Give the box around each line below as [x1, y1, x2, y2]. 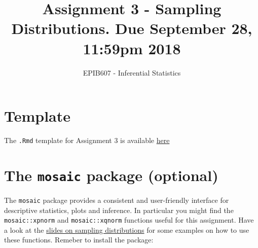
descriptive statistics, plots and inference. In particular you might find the [4, 204, 234, 215]
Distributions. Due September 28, [11, 18, 252, 39]
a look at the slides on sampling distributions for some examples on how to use [4, 224, 249, 235]
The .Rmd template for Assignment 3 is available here [4, 135, 170, 146]
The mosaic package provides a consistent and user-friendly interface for [4, 194, 229, 205]
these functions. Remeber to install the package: [4, 234, 154, 245]
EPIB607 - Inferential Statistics [83, 67, 181, 78]
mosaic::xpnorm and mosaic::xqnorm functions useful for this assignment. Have [4, 215, 254, 225]
